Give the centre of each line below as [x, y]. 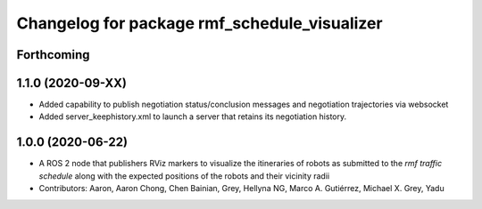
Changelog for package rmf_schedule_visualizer [199, 23]
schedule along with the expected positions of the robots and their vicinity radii [184, 176]
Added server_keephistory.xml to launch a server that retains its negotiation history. [193, 117]
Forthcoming [53, 55]
